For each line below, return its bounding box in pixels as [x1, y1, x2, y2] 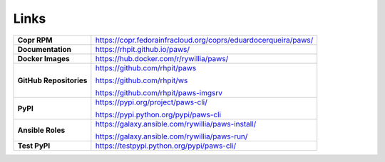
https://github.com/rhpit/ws [95, 75, 188, 85]
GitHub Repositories [17, 75, 88, 85]
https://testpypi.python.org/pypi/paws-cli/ [95, 141, 237, 151]
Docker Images [17, 53, 71, 63]
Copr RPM [17, 35, 53, 45]
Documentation [17, 44, 71, 54]
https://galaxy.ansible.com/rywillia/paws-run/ [95, 131, 248, 141]
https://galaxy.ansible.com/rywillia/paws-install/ [95, 119, 257, 129]
